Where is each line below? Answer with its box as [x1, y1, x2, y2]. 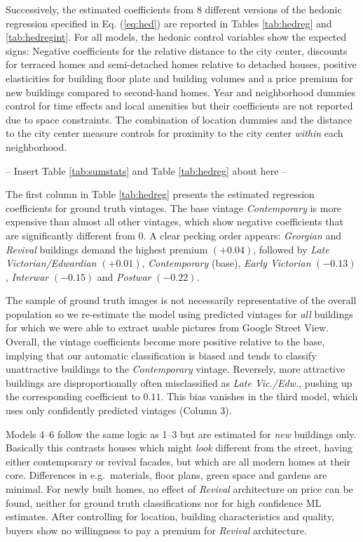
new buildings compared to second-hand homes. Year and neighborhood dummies [6, 84, 356, 99]
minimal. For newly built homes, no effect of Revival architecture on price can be [6, 482, 353, 496]
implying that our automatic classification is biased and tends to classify [6, 348, 317, 362]
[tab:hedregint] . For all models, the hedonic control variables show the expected [6, 29, 347, 44]
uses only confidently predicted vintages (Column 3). [6, 403, 232, 418]
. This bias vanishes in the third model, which [160, 389, 358, 404]
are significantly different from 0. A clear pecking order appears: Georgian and [6, 227, 342, 242]
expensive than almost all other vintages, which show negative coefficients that [6, 214, 343, 229]
